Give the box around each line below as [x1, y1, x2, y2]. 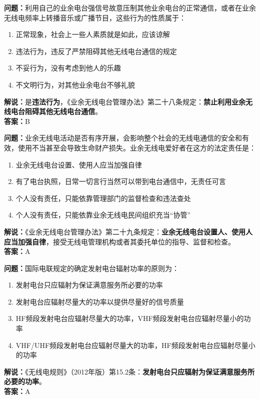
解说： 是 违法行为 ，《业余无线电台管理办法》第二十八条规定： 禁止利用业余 [4, 96, 245, 106]
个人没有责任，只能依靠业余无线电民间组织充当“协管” [15, 209, 191, 220]
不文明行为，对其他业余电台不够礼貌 [15, 79, 135, 89]
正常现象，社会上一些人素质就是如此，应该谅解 [15, 29, 170, 39]
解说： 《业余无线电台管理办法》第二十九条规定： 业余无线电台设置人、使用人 [4, 226, 252, 236]
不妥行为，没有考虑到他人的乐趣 [15, 62, 121, 73]
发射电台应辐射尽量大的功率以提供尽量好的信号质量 [15, 296, 184, 306]
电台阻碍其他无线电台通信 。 [10, 106, 102, 116]
